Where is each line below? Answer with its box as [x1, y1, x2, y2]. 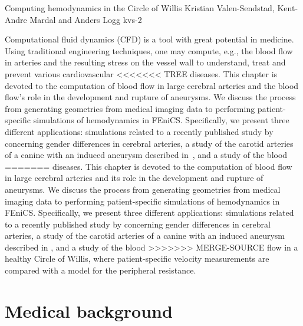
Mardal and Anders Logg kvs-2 [29, 13, 142, 25]
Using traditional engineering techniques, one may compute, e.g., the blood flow [5, 44, 293, 57]
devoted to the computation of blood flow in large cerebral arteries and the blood [5, 79, 299, 91]
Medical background [5, 298, 173, 322]
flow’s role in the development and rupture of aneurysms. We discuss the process [5, 91, 296, 103]
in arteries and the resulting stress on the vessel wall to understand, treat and [5, 56, 286, 68]
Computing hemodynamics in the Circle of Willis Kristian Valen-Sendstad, [5, 2, 275, 14]
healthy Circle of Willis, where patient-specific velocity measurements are [5, 252, 269, 265]
